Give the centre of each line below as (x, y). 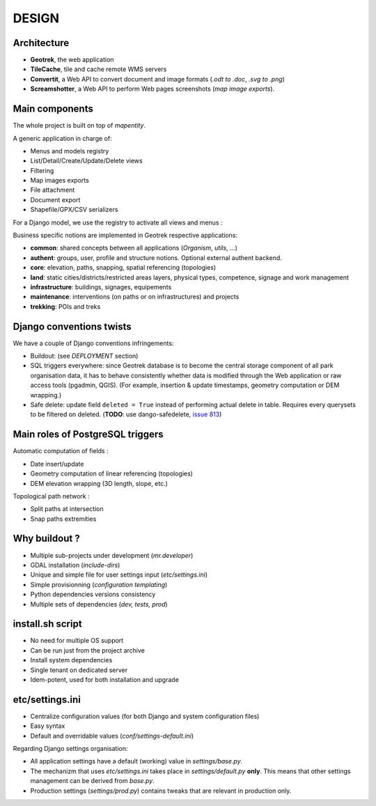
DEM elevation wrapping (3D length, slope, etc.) (99, 483)
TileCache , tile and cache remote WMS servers (99, 69)
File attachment (53, 190)
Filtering (42, 170)
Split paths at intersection (67, 509)
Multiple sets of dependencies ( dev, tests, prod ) (99, 604)
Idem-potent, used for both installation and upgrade (104, 679)
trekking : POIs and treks (65, 306)
